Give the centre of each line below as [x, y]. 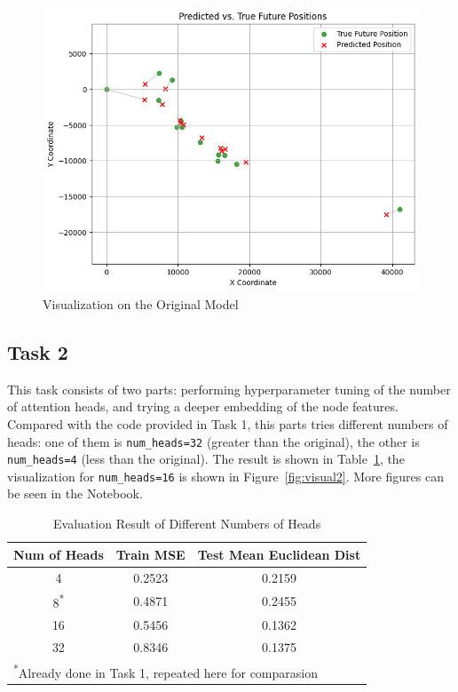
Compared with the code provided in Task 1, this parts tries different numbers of [228, 423]
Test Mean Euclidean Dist [279, 554]
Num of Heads [59, 554]
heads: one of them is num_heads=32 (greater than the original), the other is [213, 441]
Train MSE [150, 554]
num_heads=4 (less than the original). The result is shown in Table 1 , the [206, 459]
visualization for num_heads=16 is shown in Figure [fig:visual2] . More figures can [225, 476]
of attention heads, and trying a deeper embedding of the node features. [203, 406]
